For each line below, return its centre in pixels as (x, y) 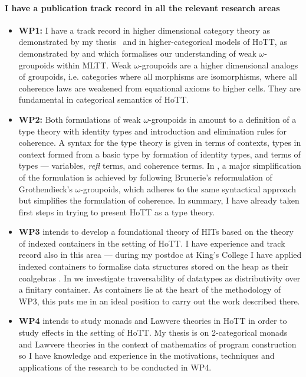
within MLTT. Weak (94, 65)
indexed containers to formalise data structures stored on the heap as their (154, 266)
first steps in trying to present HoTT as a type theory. (117, 212)
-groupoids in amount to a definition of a (223, 119)
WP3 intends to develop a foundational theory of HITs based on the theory (156, 232)
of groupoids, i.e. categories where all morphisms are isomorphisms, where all (158, 76)
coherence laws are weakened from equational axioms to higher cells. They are (159, 88)
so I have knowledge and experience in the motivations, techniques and (147, 355)
